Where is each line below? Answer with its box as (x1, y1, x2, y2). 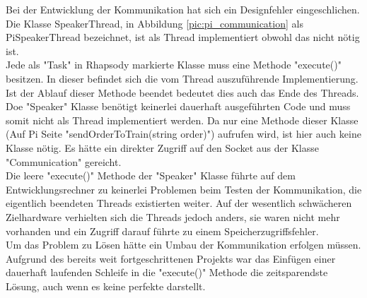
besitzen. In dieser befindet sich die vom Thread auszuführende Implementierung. (6, 71, 359, 85)
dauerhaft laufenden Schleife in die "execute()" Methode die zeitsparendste (6, 265, 328, 280)
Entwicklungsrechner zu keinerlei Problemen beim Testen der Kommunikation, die (6, 181, 362, 196)
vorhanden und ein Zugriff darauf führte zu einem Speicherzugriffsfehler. (6, 223, 319, 238)
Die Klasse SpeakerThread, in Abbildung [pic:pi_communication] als (6, 16, 303, 30)
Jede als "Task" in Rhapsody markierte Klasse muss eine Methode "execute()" (6, 57, 342, 72)
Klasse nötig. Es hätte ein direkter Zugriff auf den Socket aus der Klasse (6, 140, 319, 155)
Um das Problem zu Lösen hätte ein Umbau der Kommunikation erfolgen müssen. (6, 237, 361, 252)
